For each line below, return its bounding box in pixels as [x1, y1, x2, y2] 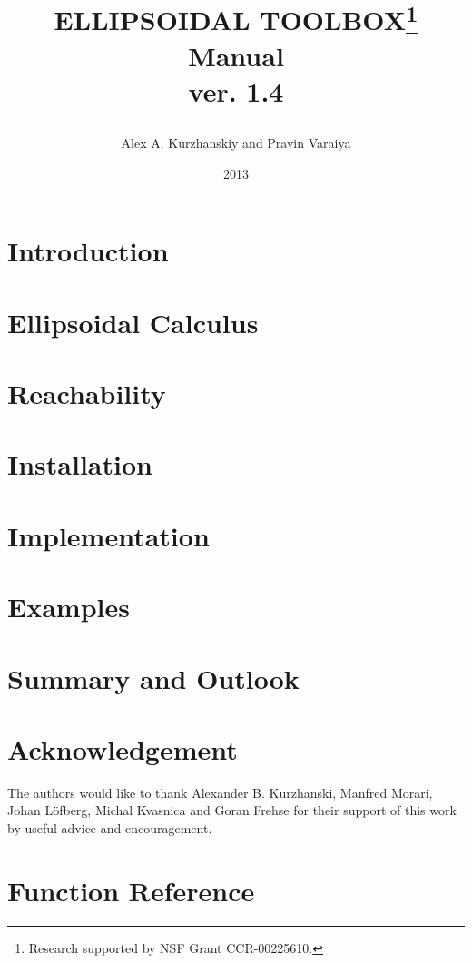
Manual [188, 36, 284, 74]
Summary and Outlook [7, 659, 300, 696]
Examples [7, 588, 130, 625]
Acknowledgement [7, 730, 238, 767]
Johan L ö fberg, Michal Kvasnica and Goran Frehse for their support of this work [7, 801, 457, 820]
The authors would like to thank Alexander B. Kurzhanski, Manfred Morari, [7, 782, 433, 801]
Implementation [7, 516, 210, 554]
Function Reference [7, 871, 255, 909]
